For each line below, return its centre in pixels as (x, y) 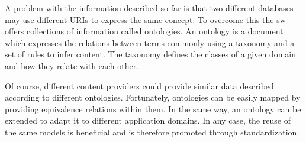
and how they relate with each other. (72, 65)
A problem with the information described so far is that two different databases (149, 8)
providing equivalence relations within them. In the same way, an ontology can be (153, 109)
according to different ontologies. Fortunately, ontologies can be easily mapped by (153, 97)
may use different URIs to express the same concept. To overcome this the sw (145, 19)
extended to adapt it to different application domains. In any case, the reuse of (148, 120)
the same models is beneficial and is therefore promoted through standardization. (152, 132)
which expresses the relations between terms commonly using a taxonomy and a (150, 42)
